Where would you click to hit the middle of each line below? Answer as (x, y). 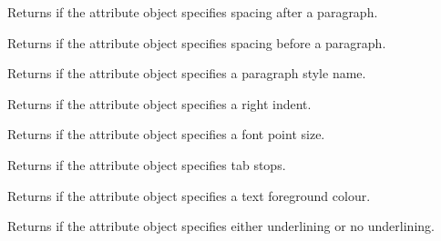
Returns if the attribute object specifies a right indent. (159, 103)
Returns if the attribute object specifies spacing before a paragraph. (197, 42)
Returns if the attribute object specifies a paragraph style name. (187, 73)
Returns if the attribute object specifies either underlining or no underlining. (221, 226)
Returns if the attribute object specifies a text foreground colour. (189, 195)
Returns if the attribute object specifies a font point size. (166, 134)
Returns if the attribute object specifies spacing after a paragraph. (193, 12)
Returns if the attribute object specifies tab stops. (147, 164)
